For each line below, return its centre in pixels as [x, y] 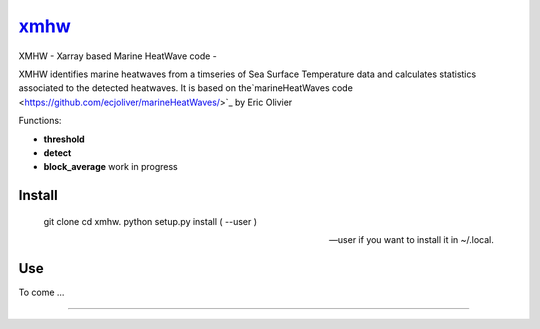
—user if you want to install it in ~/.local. [411, 240]
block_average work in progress [111, 167]
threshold [64, 139]
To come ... [41, 292]
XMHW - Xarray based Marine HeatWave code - [117, 56]
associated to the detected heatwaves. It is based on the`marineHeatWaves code [186, 88]
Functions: [40, 121]
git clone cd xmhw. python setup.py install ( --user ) [150, 221]
